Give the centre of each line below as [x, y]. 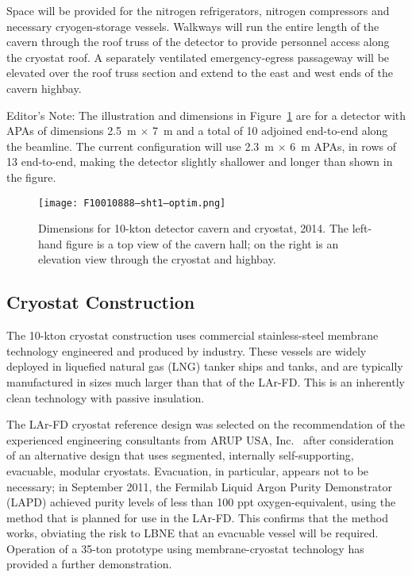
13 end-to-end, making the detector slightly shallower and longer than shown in [200, 162]
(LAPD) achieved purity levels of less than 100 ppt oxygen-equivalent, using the [201, 502]
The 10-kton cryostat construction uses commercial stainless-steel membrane [193, 335]
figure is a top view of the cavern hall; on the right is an [202, 243]
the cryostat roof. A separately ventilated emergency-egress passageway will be [198, 57]
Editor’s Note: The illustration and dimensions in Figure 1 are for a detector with [206, 115]
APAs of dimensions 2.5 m [71, 131]
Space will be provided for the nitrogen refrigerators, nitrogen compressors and [198, 10]
